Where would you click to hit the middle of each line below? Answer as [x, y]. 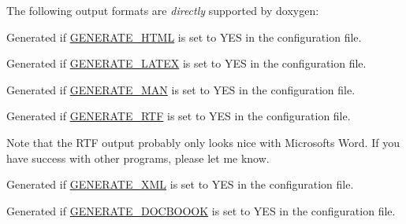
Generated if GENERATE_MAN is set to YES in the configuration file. [181, 89]
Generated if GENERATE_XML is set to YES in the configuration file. [180, 184]
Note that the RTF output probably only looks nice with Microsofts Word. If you [203, 142]
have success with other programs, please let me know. [138, 158]
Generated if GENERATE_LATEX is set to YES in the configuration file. [186, 63]
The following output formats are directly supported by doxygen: [163, 10]
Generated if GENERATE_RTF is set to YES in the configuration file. [179, 116]
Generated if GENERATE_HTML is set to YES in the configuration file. [184, 37]
